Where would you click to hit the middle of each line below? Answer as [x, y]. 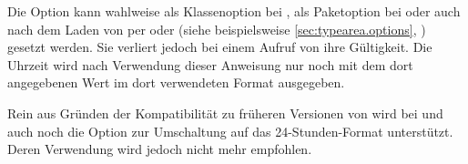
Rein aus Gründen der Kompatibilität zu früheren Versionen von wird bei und [225, 113]
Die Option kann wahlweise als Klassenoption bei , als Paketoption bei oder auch [234, 11]
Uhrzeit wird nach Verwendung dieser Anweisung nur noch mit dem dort [210, 64]
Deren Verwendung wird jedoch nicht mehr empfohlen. [160, 149]
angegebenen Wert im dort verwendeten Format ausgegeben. [176, 82]
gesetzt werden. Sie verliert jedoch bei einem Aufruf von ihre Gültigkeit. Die [220, 47]
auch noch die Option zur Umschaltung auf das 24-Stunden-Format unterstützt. [230, 131]
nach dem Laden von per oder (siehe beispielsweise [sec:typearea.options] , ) [217, 29]
